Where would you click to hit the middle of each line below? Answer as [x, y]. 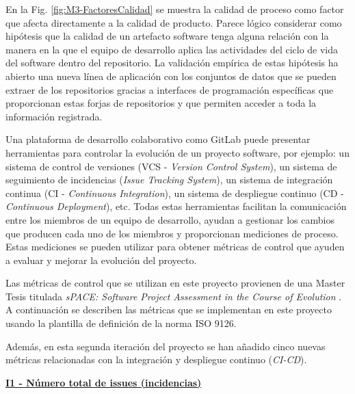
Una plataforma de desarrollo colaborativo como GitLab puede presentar [158, 139]
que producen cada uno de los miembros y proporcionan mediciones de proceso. [172, 233]
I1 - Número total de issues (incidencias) [104, 382]
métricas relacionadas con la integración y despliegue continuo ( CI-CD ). [156, 359]
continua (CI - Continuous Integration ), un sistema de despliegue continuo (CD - [175, 193]
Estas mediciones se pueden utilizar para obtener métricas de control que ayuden [175, 247]
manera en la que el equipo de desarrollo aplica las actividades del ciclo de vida [172, 49]
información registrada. [54, 116]
